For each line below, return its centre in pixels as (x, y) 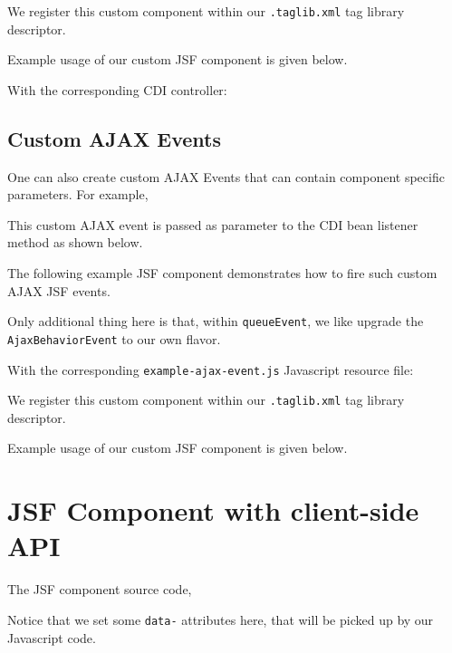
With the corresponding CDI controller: (117, 89)
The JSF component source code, (100, 589)
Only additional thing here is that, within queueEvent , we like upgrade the (216, 321)
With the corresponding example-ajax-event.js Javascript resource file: (211, 369)
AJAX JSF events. (59, 290)
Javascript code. (52, 637)
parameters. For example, (78, 194)
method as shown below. (75, 242)
